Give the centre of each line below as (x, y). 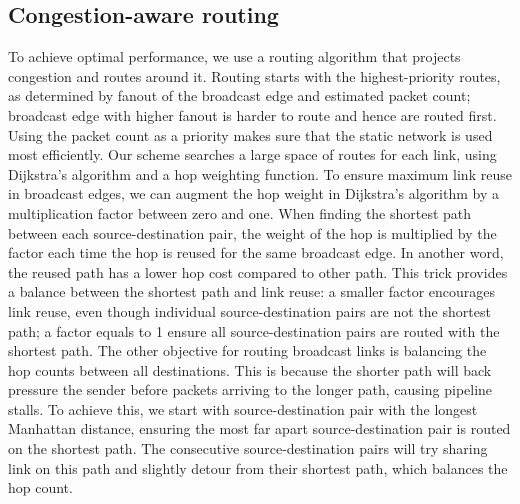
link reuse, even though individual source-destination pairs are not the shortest (249, 310)
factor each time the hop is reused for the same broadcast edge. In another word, (256, 252)
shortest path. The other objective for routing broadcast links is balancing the (247, 350)
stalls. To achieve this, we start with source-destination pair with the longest (243, 408)
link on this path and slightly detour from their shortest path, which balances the (258, 467)
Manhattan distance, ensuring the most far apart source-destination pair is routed (259, 428)
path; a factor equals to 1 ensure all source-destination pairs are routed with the (254, 330)
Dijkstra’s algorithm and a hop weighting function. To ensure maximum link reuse (260, 173)
